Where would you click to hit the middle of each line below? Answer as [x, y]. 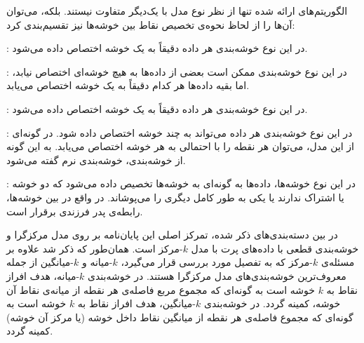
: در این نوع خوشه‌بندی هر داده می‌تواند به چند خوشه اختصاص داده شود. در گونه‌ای [180, 132]
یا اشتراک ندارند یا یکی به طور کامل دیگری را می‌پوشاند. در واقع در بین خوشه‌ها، [175, 197]
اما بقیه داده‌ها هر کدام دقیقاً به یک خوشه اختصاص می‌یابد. [128, 85]
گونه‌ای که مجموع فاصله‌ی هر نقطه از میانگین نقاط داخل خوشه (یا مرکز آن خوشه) [180, 317]
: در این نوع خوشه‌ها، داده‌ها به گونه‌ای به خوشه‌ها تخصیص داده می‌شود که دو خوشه [181, 183]
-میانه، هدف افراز [43, 275]
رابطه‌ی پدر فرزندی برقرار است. [75, 211]
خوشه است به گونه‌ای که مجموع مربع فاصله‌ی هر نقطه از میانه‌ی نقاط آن [161, 289]
